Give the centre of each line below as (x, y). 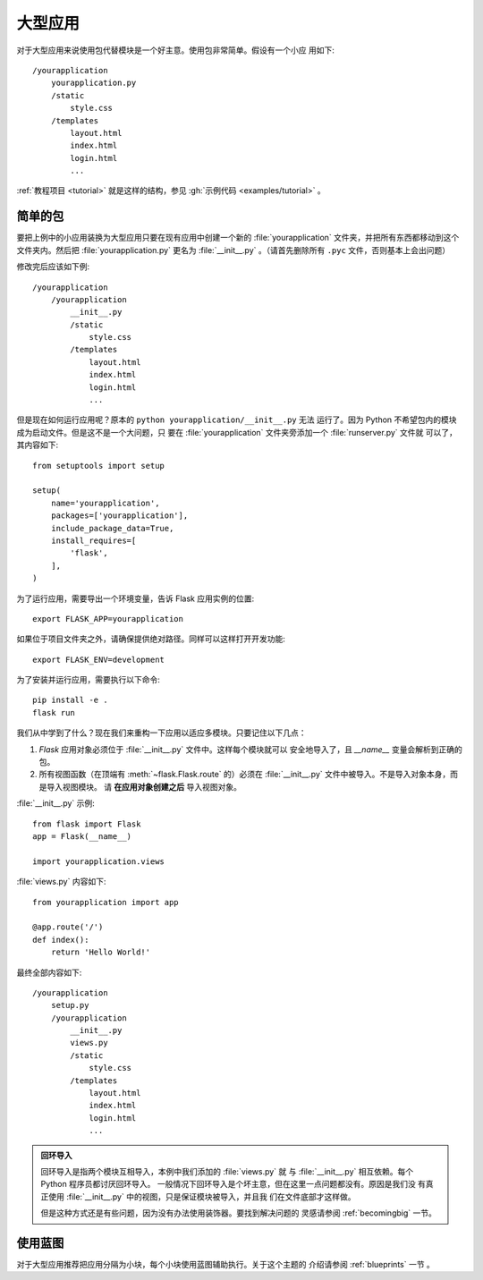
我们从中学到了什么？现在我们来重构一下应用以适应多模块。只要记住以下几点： (161, 733)
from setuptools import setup (99, 466)
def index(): (61, 940)
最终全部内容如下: (49, 972)
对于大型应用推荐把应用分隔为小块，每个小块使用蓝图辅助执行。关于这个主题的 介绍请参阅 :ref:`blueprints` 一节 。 (226, 1265)
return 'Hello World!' (101, 952)
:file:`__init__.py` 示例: (56, 803)
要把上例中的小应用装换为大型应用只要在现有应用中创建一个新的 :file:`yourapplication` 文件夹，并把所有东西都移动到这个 (238, 238)
